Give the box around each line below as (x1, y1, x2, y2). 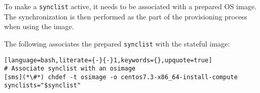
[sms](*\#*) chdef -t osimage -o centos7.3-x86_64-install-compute (4, 73, 238, 81)
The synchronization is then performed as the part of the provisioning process (4, 11, 247, 21)
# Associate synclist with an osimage (4, 65, 136, 73)
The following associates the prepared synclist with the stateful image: (4, 38, 230, 49)
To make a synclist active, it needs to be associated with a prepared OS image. (4, 1, 257, 11)
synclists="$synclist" (4, 82, 81, 89)
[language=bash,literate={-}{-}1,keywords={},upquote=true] (4, 56, 213, 64)
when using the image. (4, 21, 74, 32)
